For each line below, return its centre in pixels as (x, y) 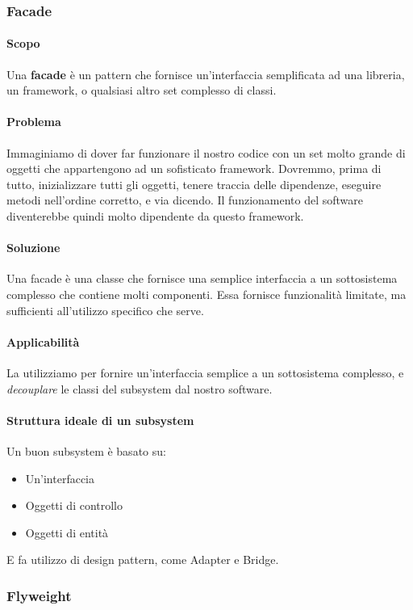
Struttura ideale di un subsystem (100, 420)
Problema (34, 122)
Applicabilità (43, 341)
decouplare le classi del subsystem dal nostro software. (140, 388)
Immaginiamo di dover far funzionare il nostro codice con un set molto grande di (206, 152)
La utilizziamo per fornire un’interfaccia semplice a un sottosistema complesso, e (205, 372)
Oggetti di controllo (74, 505)
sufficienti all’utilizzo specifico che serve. (105, 310)
